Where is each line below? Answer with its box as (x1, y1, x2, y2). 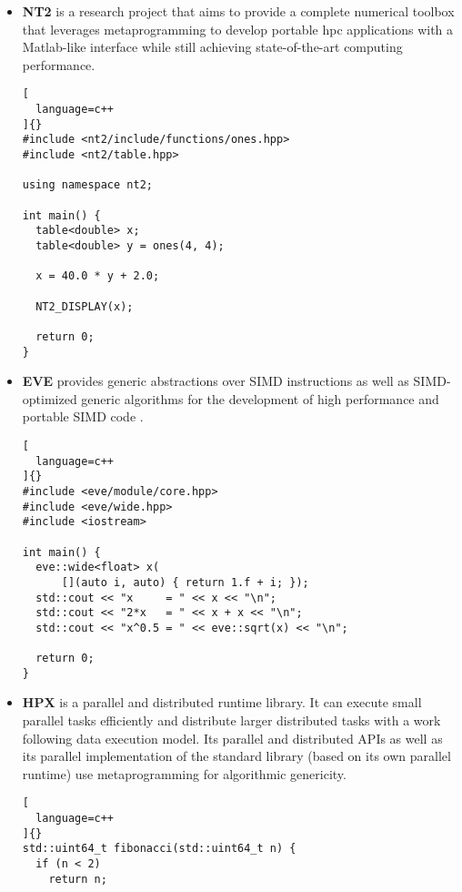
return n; (48, 872, 107, 886)
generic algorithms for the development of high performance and (81, 389, 439, 408)
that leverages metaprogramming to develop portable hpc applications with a (22, 19, 454, 38)
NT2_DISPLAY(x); (35, 299, 134, 313)
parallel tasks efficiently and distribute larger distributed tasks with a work (22, 711, 441, 730)
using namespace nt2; (22, 178, 153, 192)
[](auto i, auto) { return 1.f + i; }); (61, 575, 309, 589)
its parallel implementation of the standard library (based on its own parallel (22, 746, 451, 765)
